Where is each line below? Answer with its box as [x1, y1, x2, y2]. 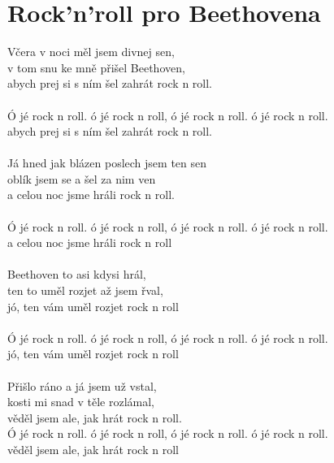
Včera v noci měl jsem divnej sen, [7, 43, 175, 60]
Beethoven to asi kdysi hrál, [7, 266, 146, 283]
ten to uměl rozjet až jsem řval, [7, 282, 163, 299]
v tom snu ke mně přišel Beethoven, [7, 58, 185, 76]
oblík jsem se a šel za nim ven [7, 170, 156, 187]
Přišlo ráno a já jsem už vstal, [7, 377, 157, 394]
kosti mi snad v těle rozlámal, [7, 393, 155, 410]
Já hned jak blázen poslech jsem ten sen [7, 154, 207, 171]
